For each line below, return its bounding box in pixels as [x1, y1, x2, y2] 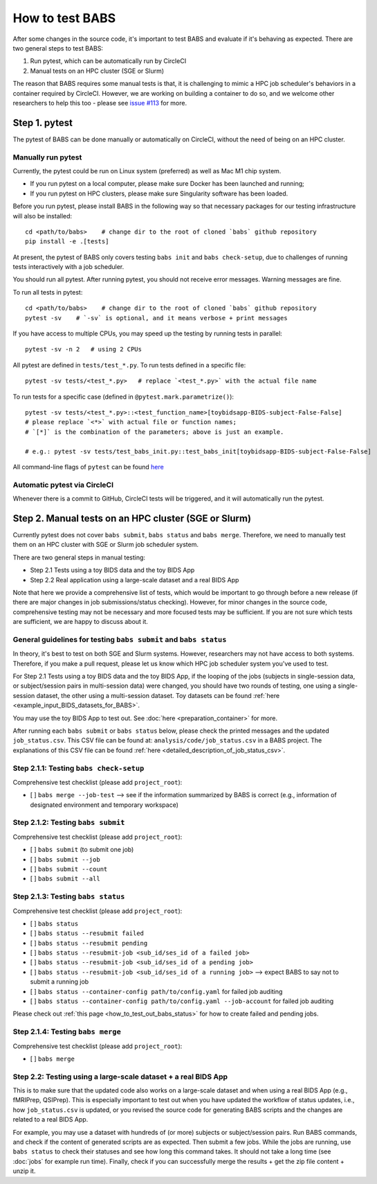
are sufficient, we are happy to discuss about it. [12, 618, 149, 626]
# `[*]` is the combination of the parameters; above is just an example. [25, 428, 284, 436]
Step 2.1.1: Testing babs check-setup [12, 763, 145, 773]
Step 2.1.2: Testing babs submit [12, 818, 125, 828]
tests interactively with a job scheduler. [12, 263, 125, 271]
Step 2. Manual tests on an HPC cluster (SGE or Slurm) [12, 512, 252, 524]
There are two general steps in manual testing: [12, 553, 145, 561]
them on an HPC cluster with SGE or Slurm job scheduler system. [12, 541, 199, 549]
